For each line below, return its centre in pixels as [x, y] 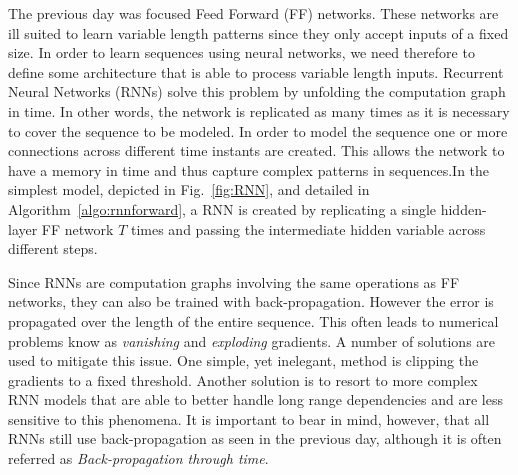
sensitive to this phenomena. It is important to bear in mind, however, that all [249, 418]
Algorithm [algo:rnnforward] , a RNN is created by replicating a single [222, 208]
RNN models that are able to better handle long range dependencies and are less [255, 399]
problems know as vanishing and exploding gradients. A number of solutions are [252, 340]
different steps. [53, 248]
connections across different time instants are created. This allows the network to [256, 150]
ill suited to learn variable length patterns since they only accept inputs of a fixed [258, 32]
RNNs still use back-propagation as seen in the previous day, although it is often [255, 438]
